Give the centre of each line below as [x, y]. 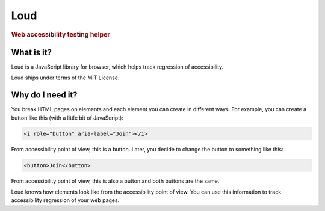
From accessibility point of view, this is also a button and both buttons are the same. [115, 181]
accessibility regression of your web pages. [65, 200]
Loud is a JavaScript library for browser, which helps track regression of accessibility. [117, 67]
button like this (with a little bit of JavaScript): [67, 118]
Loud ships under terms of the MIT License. [65, 78]
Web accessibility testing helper [61, 34]
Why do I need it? [44, 95]
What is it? [32, 52]
